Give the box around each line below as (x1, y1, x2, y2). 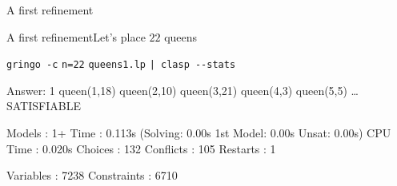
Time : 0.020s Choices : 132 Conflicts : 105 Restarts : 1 (6, 140, 276, 156)
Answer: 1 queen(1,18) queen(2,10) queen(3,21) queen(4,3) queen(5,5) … (6, 81, 359, 98)
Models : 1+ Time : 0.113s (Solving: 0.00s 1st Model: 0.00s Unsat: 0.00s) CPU (6, 125, 391, 141)
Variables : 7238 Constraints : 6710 (6, 167, 178, 184)
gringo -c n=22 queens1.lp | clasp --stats (6, 59, 236, 71)
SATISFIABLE (6, 97, 81, 114)
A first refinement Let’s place (6, 28, 146, 45)
